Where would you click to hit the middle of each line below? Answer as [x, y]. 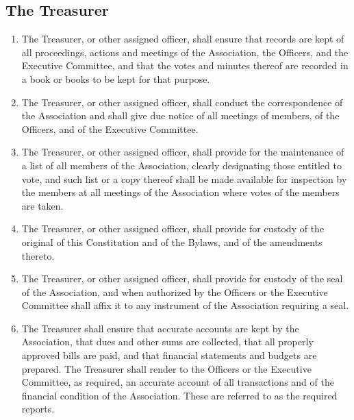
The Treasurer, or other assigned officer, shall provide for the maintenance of [183, 152]
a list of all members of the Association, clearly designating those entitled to [181, 165]
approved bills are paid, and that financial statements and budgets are [169, 355]
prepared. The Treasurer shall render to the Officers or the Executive [166, 368]
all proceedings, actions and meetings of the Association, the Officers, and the [185, 52]
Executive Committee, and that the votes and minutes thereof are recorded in [185, 65]
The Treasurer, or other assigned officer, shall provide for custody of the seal [182, 279]
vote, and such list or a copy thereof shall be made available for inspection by [184, 178]
